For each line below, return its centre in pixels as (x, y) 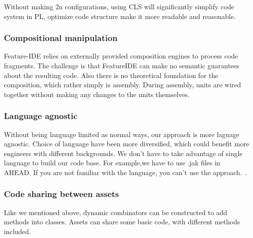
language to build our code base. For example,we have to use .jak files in (112, 163)
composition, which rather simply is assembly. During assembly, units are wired (123, 85)
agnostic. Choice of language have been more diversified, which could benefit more (127, 144)
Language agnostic (41, 116)
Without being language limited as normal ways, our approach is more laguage (122, 134)
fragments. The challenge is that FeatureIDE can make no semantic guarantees (122, 65)
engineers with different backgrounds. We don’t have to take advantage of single (123, 153)
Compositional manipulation (61, 38)
